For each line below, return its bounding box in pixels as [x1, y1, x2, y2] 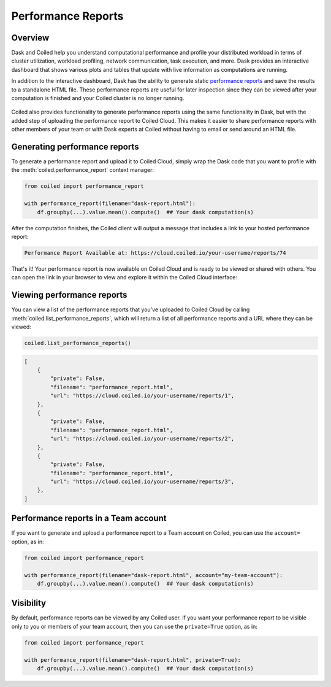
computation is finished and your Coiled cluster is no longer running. [11, 95, 185, 102]
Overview [11, 33, 50, 43]
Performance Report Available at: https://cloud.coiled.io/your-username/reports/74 [24, 249, 286, 256]
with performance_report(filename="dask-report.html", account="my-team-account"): [24, 572, 283, 578]
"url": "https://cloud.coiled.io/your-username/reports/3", [50, 478, 235, 485]
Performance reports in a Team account [11, 513, 167, 524]
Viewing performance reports [11, 290, 127, 300]
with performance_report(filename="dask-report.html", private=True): [24, 656, 242, 663]
